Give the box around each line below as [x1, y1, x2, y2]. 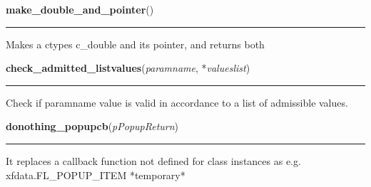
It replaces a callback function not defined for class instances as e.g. [6, 153, 301, 168]
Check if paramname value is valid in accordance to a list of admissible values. [6, 95, 348, 109]
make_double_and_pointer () [6, 2, 154, 16]
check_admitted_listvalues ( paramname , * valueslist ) [6, 60, 250, 75]
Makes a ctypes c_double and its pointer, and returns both [6, 36, 265, 51]
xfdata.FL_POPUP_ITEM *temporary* [6, 167, 185, 182]
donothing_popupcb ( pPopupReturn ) [6, 119, 179, 134]
